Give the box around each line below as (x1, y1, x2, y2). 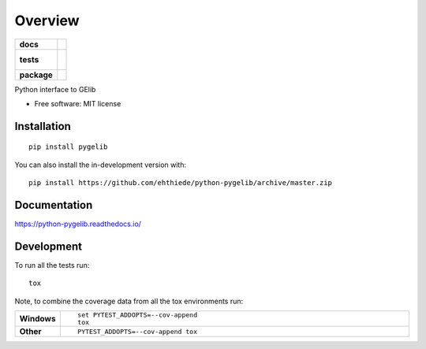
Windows (19, 314, 56, 325)
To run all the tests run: (14, 260, 90, 269)
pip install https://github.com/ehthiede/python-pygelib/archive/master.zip (28, 178, 333, 187)
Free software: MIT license (34, 98, 121, 108)
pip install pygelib (28, 143, 108, 151)
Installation (14, 119, 71, 133)
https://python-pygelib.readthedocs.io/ (14, 219, 142, 228)
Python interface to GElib (14, 84, 96, 94)
